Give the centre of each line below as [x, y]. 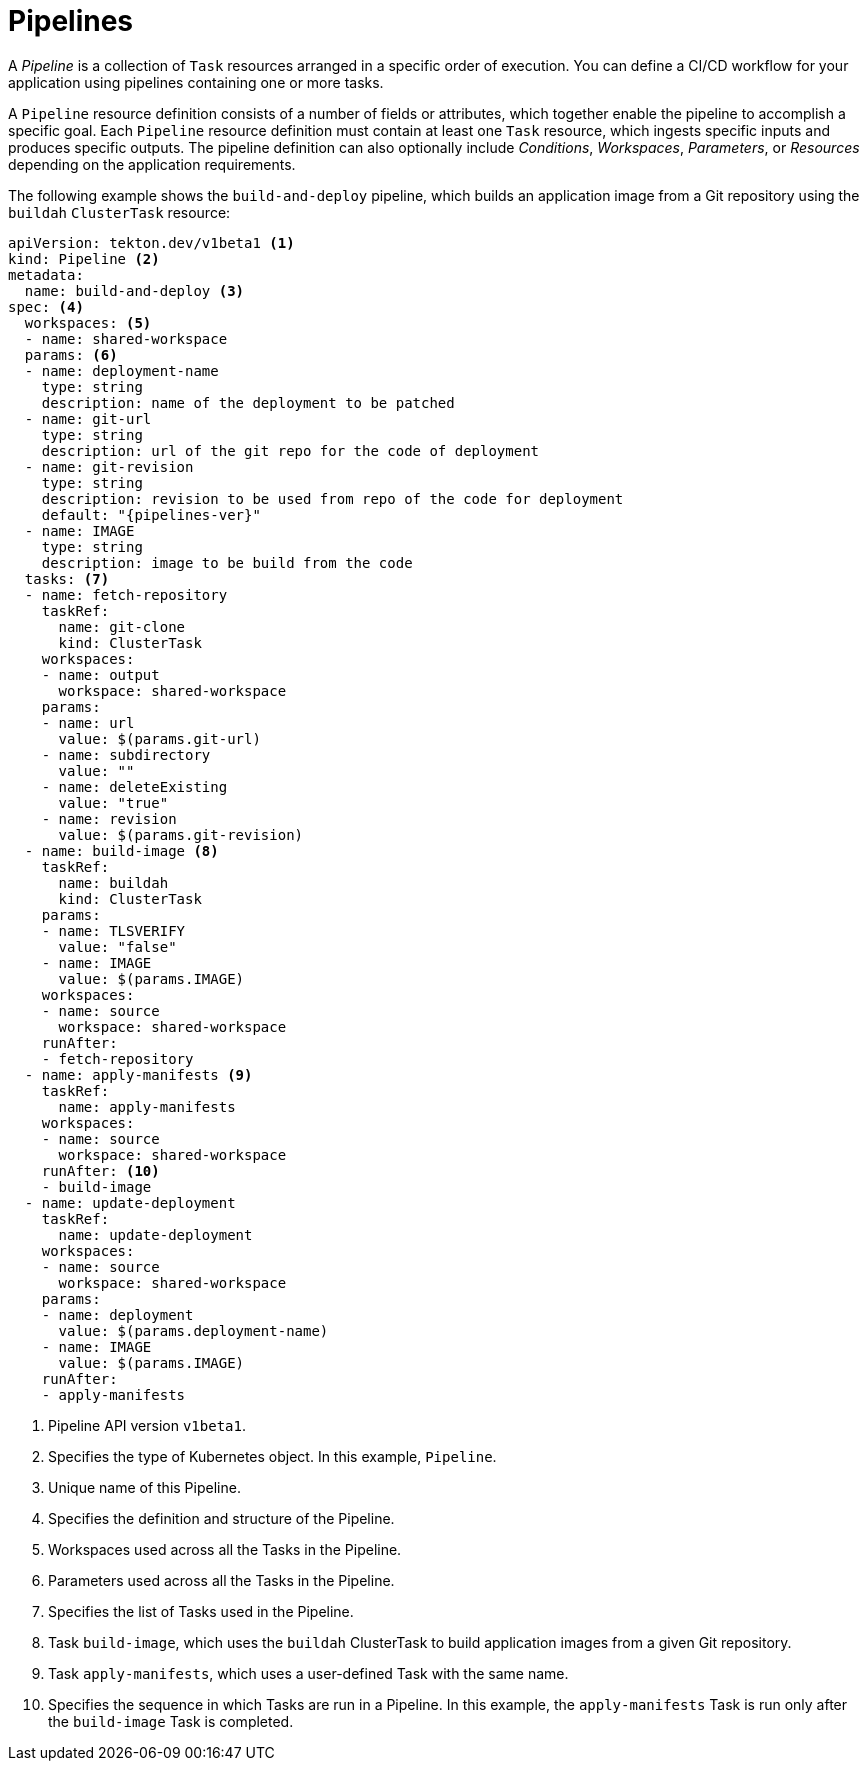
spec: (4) [46, 306]
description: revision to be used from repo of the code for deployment [332, 498]
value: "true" [113, 802]
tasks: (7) [67, 578]
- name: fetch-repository [126, 594]
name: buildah [113, 882]
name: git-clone [122, 626]
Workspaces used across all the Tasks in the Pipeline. [225, 1549]
